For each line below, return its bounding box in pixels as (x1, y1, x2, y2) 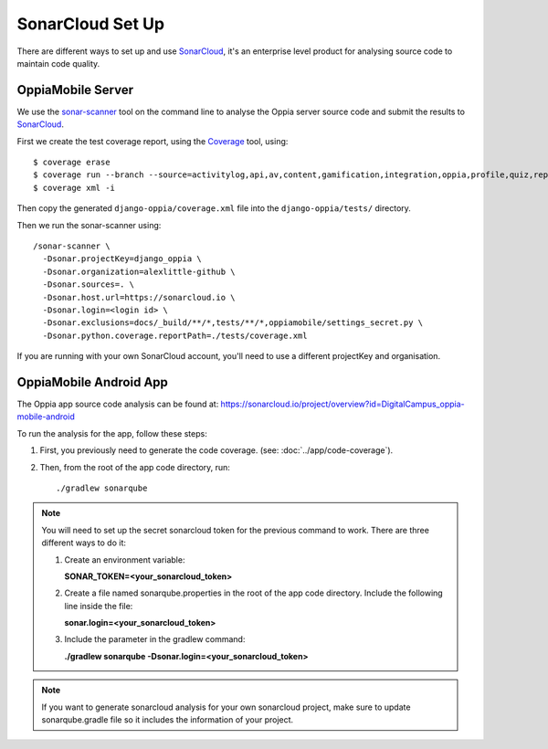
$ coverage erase (33, 157, 111, 168)
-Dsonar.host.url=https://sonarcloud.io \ (42, 292, 237, 302)
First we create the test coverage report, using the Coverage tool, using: (16, 135, 289, 146)
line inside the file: (64, 600, 133, 611)
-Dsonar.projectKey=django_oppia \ (42, 254, 203, 264)
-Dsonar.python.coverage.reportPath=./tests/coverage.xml (42, 330, 308, 341)
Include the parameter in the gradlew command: (64, 634, 246, 645)
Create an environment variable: (64, 554, 185, 565)
